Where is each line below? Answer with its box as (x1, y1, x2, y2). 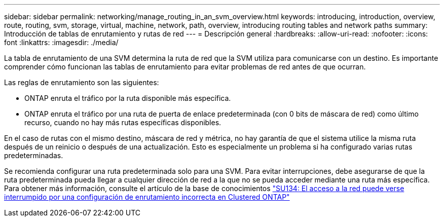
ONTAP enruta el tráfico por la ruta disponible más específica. (24, 94, 231, 102)
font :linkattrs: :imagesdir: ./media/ (4, 38, 119, 47)
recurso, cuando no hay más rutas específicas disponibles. (24, 118, 221, 127)
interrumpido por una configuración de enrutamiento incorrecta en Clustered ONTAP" (4, 193, 290, 201)
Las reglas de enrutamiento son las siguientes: (4, 78, 159, 87)
